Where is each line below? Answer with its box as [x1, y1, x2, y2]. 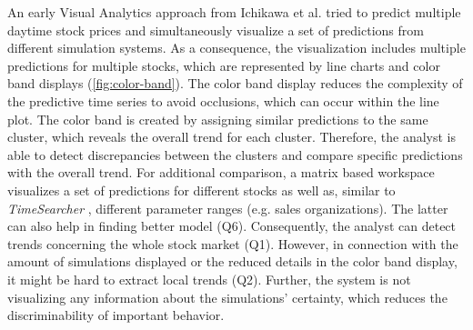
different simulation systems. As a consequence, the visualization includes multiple [7, 38, 466, 57]
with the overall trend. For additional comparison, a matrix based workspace [7, 163, 435, 182]
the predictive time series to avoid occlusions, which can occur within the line [7, 91, 439, 110]
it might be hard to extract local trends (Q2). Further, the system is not [7, 269, 411, 288]
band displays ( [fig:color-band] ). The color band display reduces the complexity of [7, 74, 463, 93]
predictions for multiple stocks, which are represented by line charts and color [7, 55, 440, 75]
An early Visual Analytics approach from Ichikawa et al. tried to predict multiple [7, 3, 461, 21]
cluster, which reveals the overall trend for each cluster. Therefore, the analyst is [7, 127, 456, 146]
